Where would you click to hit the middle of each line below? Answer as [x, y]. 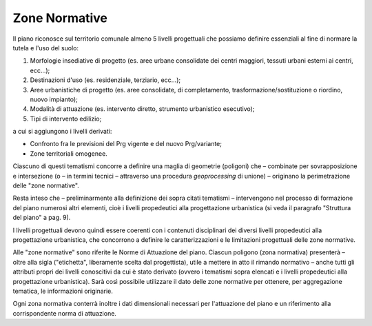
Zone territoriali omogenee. [69, 153]
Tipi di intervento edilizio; [66, 119]
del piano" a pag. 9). [42, 218]
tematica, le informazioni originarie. [63, 291]
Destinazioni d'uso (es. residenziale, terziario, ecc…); [105, 80]
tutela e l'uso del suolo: [46, 48]
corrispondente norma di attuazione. [65, 313]
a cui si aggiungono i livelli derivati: [62, 132]
